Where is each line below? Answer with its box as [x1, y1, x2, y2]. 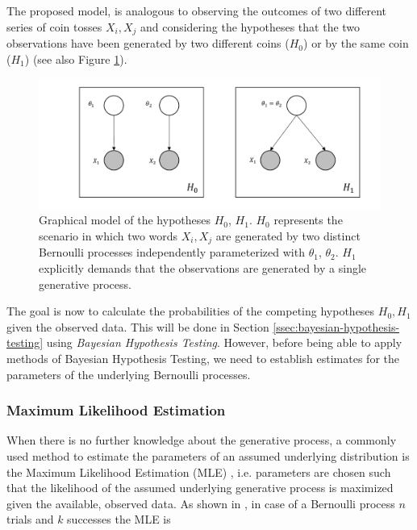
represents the [273, 211, 343, 228]
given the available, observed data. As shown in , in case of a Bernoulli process [6, 495, 395, 511]
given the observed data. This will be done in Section [6, 318, 269, 335]
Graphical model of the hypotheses [39, 211, 211, 228]
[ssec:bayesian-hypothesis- [273, 318, 400, 335]
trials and [6, 511, 54, 528]
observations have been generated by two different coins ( [6, 35, 290, 52]
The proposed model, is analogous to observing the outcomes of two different [6, 2, 387, 19]
